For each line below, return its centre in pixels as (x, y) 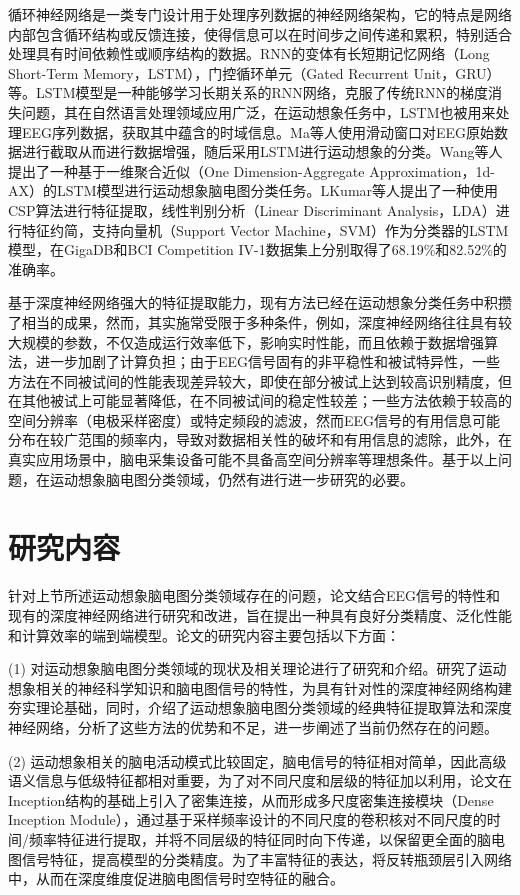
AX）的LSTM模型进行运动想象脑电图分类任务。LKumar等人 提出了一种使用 (253, 190)
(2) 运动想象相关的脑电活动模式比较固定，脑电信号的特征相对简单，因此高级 (257, 760)
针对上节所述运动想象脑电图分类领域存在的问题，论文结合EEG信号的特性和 (254, 595)
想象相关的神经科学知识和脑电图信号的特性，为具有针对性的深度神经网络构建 (260, 687)
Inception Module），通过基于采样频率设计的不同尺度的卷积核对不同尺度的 (247, 819)
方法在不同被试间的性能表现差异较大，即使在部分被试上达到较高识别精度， (253, 380)
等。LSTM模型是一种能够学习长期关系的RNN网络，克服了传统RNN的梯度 (248, 92)
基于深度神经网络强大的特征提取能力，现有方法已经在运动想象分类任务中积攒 (260, 302)
